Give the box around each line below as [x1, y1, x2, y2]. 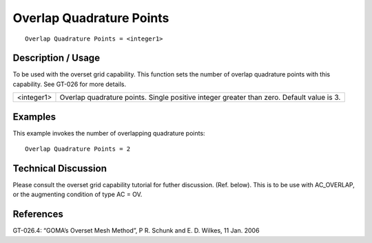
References [12, 209, 63, 220]
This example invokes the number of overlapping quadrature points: [12, 129, 206, 137]
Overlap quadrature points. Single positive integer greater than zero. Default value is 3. [59, 93, 341, 103]
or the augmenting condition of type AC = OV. [12, 190, 143, 199]
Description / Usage [12, 52, 100, 64]
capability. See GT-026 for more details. [12, 80, 127, 88]
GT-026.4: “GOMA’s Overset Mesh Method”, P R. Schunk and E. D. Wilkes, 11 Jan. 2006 [12, 226, 260, 235]
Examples [12, 111, 56, 123]
